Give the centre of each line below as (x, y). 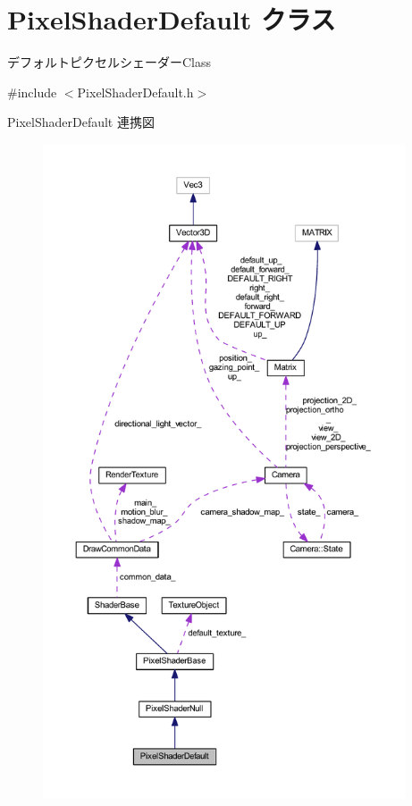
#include (32, 92)
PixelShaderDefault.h (135, 92)
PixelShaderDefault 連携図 (81, 122)
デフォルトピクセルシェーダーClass (109, 62)
